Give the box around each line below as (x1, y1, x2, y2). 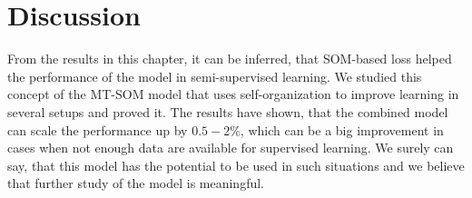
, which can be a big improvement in (240, 120, 444, 139)
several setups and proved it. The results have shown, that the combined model (7, 102, 448, 121)
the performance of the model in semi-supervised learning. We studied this (7, 66, 422, 85)
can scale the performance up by (7, 120, 188, 139)
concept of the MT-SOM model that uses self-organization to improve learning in (7, 84, 459, 104)
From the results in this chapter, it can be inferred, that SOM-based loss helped (7, 49, 452, 68)
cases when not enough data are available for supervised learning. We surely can (7, 138, 454, 157)
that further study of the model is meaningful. (7, 173, 264, 193)
